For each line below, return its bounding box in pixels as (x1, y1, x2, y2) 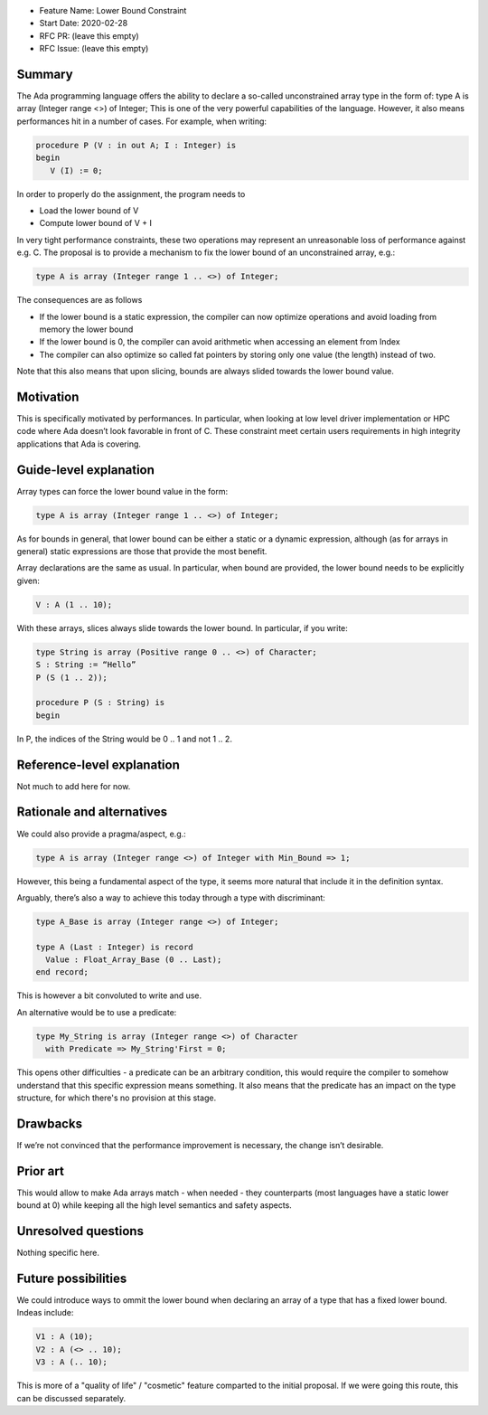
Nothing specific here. (16, 1248, 99, 1259)
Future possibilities (16, 1270, 127, 1286)
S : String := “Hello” (35, 660, 136, 670)
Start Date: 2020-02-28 (39, 18, 128, 29)
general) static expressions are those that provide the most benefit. (16, 546, 267, 557)
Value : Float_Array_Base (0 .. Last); (45, 955, 222, 965)
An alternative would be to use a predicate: (16, 1006, 177, 1017)
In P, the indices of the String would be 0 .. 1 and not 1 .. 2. (16, 733, 232, 744)
